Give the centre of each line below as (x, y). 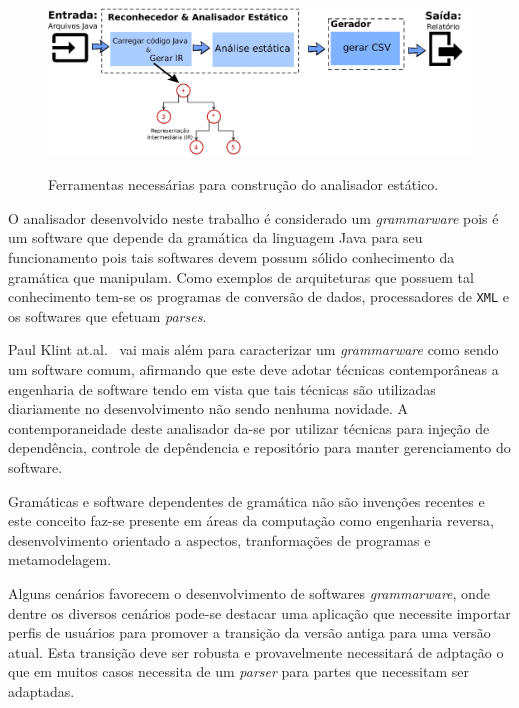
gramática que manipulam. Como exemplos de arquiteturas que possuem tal (241, 276)
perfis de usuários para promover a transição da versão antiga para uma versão (249, 632)
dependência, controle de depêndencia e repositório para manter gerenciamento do (259, 447)
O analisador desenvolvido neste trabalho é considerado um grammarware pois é (253, 217)
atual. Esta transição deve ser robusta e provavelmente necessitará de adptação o (256, 651)
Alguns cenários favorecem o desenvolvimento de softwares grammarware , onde (249, 592)
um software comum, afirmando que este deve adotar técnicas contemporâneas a (253, 369)
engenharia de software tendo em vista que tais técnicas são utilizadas (222, 388)
